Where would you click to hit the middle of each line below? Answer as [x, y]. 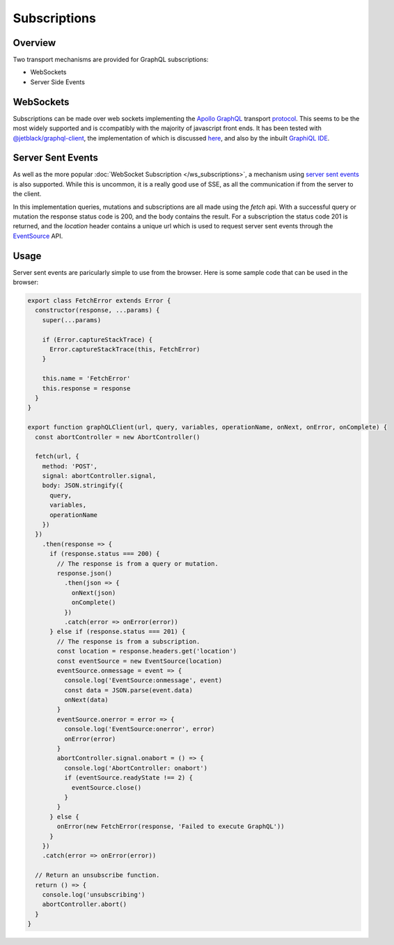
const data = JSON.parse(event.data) [128, 690]
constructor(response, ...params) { [97, 310]
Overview [34, 43]
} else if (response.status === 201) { [118, 632]
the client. [27, 194]
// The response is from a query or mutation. [137, 563]
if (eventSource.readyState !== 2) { [128, 778]
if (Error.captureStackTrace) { [97, 340]
